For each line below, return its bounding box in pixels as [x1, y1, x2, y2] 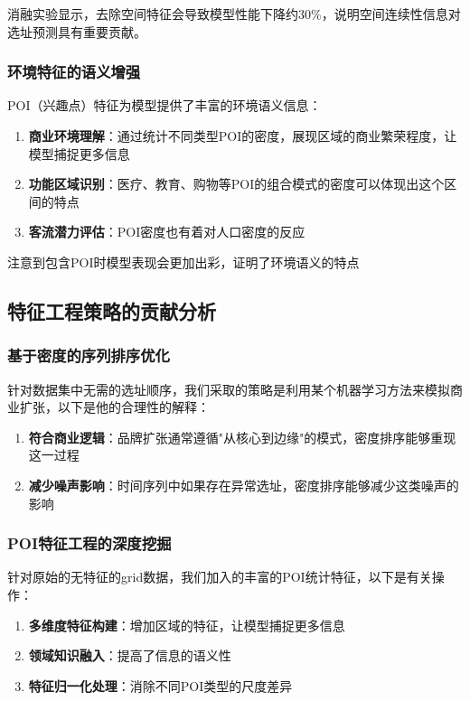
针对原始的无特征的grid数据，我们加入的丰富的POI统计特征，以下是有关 [7, 567, 432, 586]
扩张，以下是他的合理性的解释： [19, 397, 210, 416]
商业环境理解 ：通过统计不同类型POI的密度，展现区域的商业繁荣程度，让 [28, 126, 457, 145]
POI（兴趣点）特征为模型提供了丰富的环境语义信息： [7, 96, 322, 115]
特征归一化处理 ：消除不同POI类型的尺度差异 [28, 676, 293, 695]
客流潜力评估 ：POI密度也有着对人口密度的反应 [28, 222, 305, 241]
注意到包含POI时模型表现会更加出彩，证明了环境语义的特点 [7, 252, 360, 271]
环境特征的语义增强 [7, 61, 141, 83]
